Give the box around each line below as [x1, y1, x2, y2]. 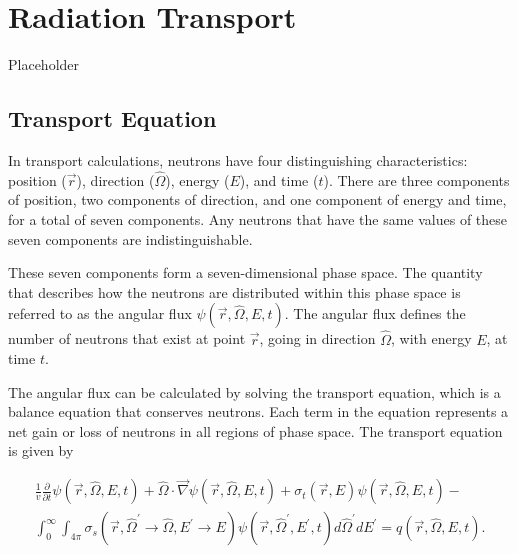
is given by [8, 440, 74, 461]
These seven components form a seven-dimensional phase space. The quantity [8, 262, 483, 283]
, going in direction [259, 328, 376, 349]
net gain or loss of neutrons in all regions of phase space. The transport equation [8, 420, 503, 441]
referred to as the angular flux [8, 303, 192, 324]
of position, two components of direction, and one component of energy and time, [8, 189, 507, 210]
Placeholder [8, 54, 80, 75]
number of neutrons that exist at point [8, 328, 246, 349]
